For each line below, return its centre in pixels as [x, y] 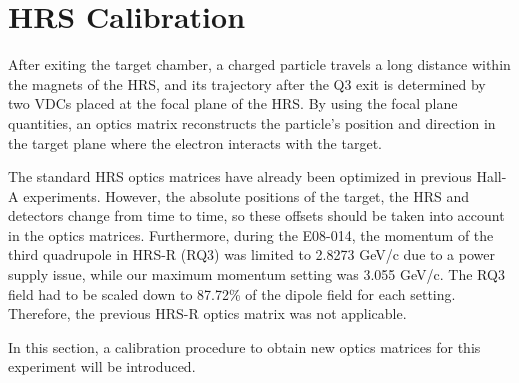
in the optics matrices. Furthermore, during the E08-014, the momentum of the [251, 234]
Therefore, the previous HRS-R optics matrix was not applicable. [207, 313]
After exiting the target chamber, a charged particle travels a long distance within [259, 64]
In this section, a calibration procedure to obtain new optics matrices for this [244, 346]
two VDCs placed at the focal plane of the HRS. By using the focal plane [233, 103]
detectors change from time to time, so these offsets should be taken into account [256, 215]
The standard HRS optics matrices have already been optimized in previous [240, 176]
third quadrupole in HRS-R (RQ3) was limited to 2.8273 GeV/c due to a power [251, 254]
